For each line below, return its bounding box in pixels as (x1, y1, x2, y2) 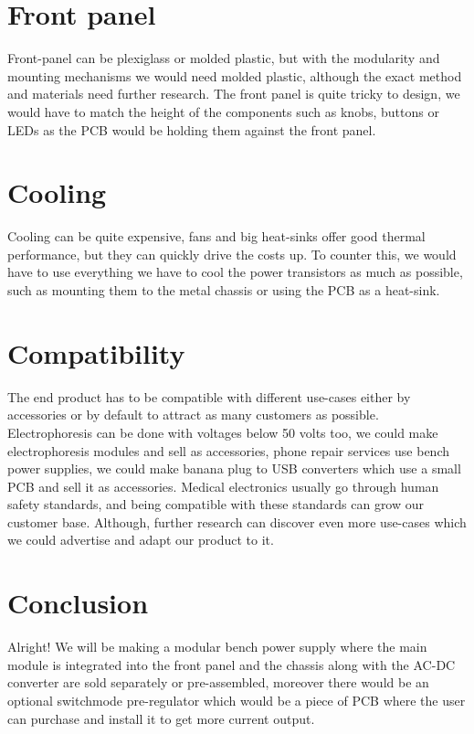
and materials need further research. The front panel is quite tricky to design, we (7, 84, 460, 103)
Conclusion (7, 584, 149, 622)
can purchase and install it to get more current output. (7, 708, 315, 728)
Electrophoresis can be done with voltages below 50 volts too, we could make (7, 422, 438, 441)
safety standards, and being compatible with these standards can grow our (7, 495, 425, 514)
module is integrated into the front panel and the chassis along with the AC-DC (7, 654, 456, 674)
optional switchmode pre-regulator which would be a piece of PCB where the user (7, 690, 466, 709)
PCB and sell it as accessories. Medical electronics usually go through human (7, 476, 439, 495)
